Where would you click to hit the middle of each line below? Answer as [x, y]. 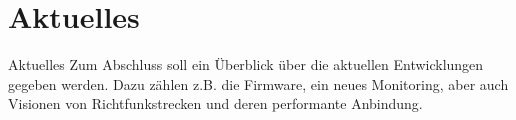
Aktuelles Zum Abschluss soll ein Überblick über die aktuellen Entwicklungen [246, 64]
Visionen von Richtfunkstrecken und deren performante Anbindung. [215, 103]
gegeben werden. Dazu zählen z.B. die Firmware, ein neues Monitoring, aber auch [258, 83]
